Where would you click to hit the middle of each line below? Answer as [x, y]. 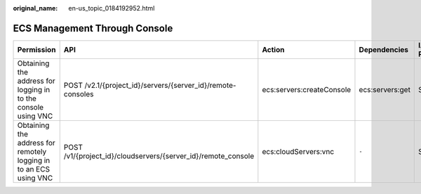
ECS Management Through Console [93, 28]
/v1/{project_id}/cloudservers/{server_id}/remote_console [159, 156]
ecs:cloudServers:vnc [298, 151]
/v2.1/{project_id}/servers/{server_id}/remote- [160, 85]
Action [273, 49]
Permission [36, 49]
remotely [32, 151]
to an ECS [34, 169]
